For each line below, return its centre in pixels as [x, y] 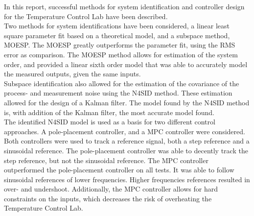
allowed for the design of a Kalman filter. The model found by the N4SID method [127, 102]
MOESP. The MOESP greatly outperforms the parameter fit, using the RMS [120, 45]
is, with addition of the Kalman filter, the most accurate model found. [109, 112]
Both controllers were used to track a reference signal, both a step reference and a [127, 141]
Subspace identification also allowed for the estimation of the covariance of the [122, 83]
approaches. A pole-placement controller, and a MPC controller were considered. [125, 131]
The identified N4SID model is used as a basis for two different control [110, 122]
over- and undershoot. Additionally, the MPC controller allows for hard [111, 189]
